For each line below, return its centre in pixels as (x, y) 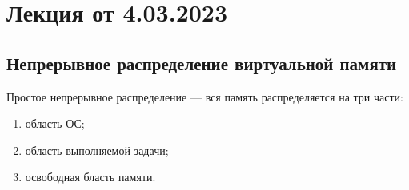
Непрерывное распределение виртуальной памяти (202, 63)
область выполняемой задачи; (97, 150)
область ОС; (55, 123)
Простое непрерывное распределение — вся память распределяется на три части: (205, 96)
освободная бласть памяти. (90, 177)
